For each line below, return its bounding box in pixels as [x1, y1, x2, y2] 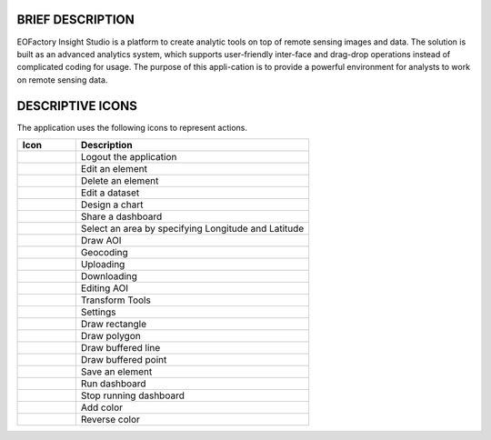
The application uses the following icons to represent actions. [16, 122, 248, 133]
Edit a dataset [80, 186, 140, 199]
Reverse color [80, 413, 141, 425]
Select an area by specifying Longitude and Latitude [80, 222, 305, 235]
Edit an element [80, 162, 147, 175]
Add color [80, 401, 123, 414]
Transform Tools [80, 294, 152, 306]
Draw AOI [80, 234, 122, 246]
